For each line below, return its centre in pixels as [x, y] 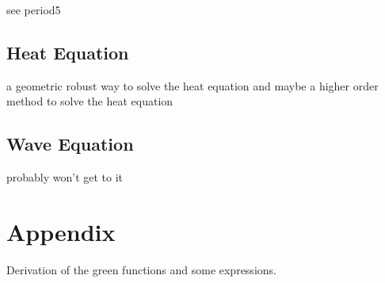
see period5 [34, 10]
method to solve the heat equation [90, 101]
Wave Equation [70, 144]
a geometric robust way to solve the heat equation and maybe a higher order [192, 85]
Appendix [61, 231]
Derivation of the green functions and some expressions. [141, 269]
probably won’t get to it [65, 177]
